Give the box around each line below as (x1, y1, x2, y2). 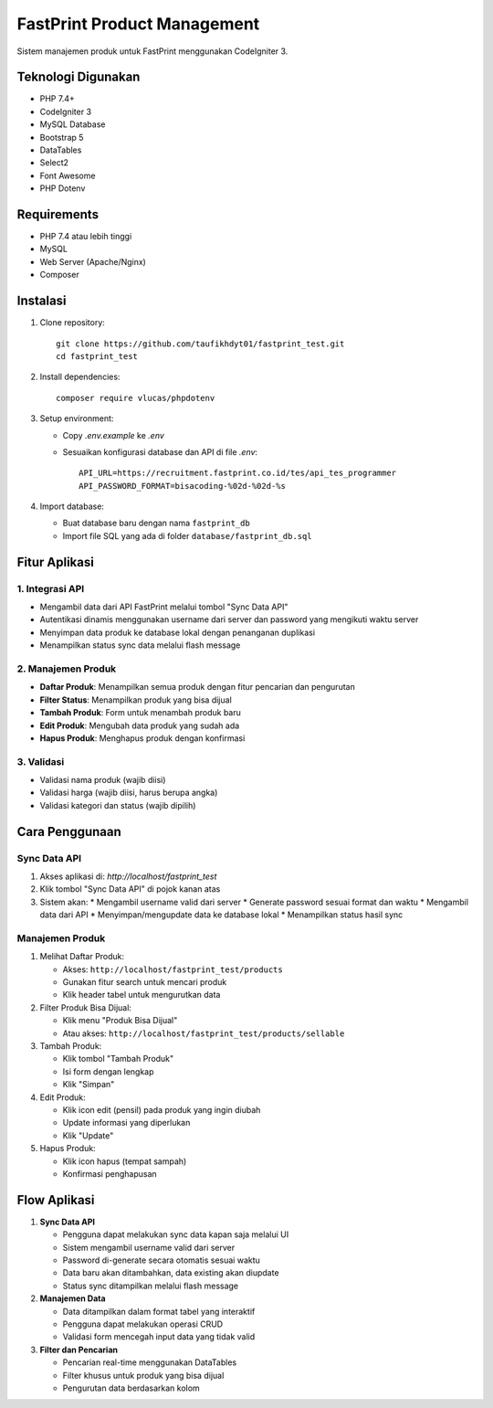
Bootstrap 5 (39, 132, 84, 143)
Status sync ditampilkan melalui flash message (62, 1280, 239, 1291)
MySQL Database (39, 119, 106, 130)
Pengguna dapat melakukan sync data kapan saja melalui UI (62, 1229, 289, 1240)
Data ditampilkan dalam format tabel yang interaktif (62, 1306, 256, 1317)
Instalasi (16, 293, 68, 309)
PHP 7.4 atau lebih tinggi (39, 231, 132, 242)
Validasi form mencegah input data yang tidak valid (62, 1331, 256, 1342)
